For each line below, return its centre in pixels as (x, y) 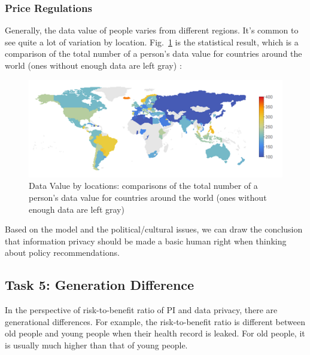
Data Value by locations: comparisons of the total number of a (143, 186)
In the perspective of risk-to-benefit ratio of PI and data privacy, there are (141, 310)
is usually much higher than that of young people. (96, 345)
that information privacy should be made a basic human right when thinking (146, 241)
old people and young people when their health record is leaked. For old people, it (155, 333)
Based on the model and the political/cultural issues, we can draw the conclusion (154, 229)
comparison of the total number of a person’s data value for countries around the (154, 53)
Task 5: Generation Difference (100, 285)
